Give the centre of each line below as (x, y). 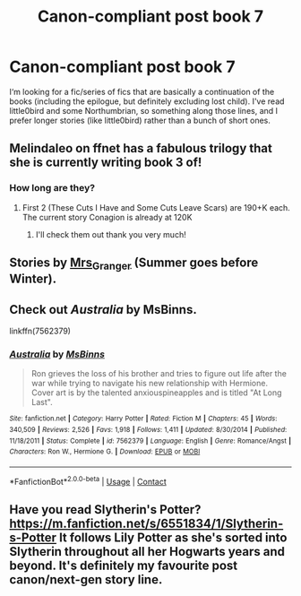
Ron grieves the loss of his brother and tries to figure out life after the (159, 374)
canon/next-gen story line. (86, 579)
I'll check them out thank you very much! (111, 234)
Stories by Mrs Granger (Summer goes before (134, 264)
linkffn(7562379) (40, 331)
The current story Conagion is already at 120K (107, 217)
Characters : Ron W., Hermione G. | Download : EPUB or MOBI (105, 452)
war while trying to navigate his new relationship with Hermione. (150, 384)
